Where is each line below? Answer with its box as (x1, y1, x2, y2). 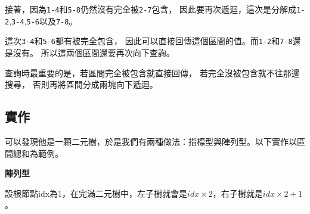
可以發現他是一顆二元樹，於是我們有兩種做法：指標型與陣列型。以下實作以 (5, 135, 297, 147)
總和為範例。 (13, 147, 63, 159)
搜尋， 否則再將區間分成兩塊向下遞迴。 (5, 78, 158, 91)
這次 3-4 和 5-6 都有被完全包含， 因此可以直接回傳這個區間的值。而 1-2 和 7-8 (5, 35, 293, 47)
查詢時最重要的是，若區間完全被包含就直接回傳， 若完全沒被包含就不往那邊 (5, 66, 300, 79)
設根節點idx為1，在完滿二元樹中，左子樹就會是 (5, 187, 188, 199)
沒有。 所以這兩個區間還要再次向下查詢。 (13, 46, 175, 58)
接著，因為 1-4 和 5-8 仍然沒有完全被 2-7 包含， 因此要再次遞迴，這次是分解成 (5, 3, 297, 15)
